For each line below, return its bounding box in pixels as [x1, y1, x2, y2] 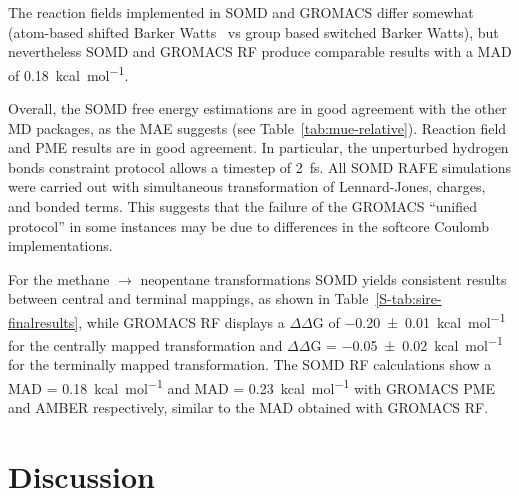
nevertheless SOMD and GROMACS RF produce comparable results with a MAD [8, 41, 512, 62]
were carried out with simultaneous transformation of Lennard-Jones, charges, [8, 176, 486, 197]
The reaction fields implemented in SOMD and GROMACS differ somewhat [8, 2, 474, 22]
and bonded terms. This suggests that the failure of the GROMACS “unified [8, 196, 477, 216]
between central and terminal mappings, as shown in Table [8, 288, 369, 309]
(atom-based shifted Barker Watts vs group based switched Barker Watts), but [8, 21, 499, 42]
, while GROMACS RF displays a [78, 311, 285, 332]
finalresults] [8, 311, 79, 332]
